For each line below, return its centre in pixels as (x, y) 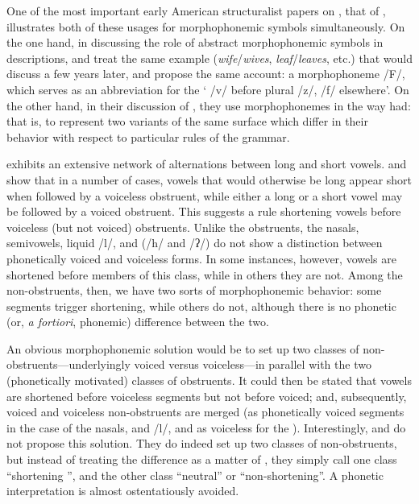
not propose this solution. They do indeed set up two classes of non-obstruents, (202, 443)
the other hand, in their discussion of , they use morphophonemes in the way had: (209, 105)
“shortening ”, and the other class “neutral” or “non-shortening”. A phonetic (195, 475)
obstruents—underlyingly (68, 364)
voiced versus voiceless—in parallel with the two (253, 364)
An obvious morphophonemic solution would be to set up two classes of (183, 348)
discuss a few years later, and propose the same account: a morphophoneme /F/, (206, 74)
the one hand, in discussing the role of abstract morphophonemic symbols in (195, 42)
